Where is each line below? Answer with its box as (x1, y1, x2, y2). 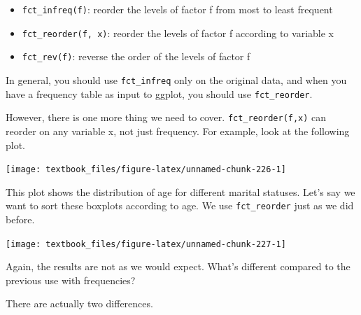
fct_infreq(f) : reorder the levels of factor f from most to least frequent (22, 2, 333, 16)
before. (6, 212, 35, 227)
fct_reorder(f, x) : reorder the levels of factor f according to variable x (22, 25, 334, 40)
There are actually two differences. (6, 296, 153, 311)
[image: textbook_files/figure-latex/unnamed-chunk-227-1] (6, 239, 286, 249)
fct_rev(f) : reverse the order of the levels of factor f (22, 49, 250, 64)
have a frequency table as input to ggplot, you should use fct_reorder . (6, 86, 313, 101)
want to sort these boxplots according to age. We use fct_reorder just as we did (6, 198, 354, 213)
